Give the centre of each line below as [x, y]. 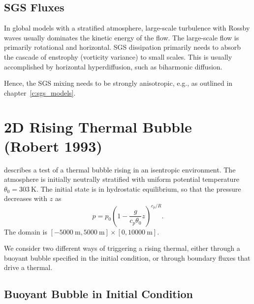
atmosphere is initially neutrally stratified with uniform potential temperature [122, 179]
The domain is [26, 231]
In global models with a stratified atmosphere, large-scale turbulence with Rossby [127, 28]
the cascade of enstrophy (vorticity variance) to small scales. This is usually [118, 56]
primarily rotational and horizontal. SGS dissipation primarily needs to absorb [123, 47]
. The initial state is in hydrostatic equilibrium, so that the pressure [139, 188]
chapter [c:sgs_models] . [40, 92]
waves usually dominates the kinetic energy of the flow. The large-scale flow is [122, 37]
